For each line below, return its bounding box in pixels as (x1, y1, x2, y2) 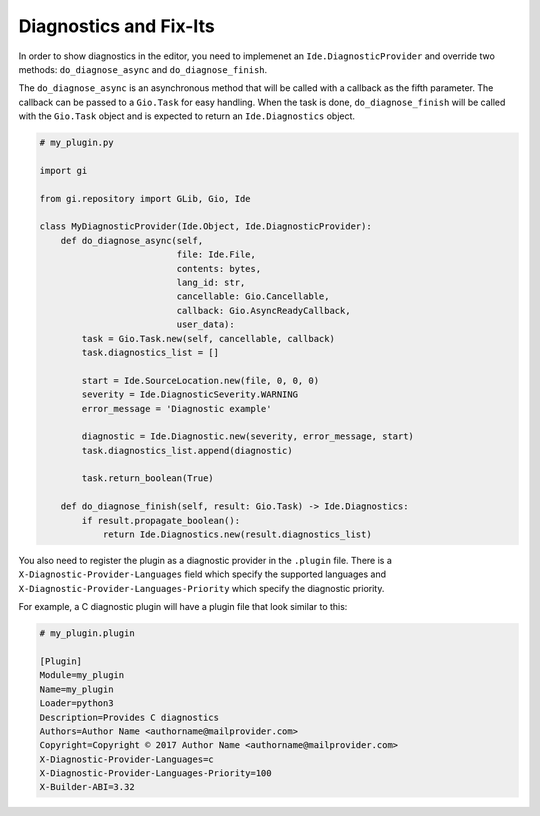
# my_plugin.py (39, 137, 114, 149)
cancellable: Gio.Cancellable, (176, 291, 330, 302)
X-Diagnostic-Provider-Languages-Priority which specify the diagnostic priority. (18, 582, 385, 594)
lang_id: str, (176, 277, 246, 288)
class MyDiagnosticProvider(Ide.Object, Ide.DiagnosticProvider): (39, 221, 372, 232)
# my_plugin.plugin (39, 628, 135, 639)
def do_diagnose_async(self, (60, 235, 204, 246)
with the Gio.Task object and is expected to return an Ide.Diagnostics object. (18, 110, 355, 122)
